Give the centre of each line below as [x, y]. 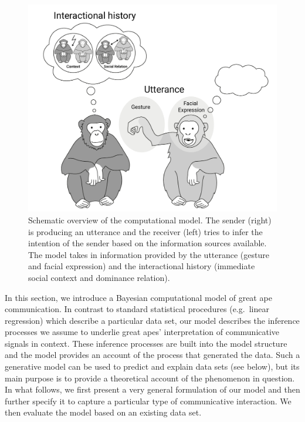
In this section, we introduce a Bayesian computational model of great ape [138, 297]
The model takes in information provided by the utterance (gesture [149, 254]
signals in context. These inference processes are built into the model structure [146, 343]
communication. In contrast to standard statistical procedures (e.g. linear [137, 309]
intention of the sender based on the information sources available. [148, 243]
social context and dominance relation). [99, 277]
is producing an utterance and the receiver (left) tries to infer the [145, 231]
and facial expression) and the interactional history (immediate [142, 266]
